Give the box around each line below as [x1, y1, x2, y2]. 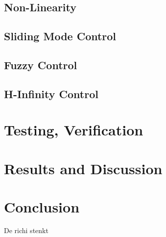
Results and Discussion [4, 158, 163, 178]
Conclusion [4, 197, 80, 217]
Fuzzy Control [4, 57, 77, 72]
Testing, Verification [4, 120, 143, 140]
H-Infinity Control [4, 86, 98, 101]
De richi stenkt [4, 225, 48, 235]
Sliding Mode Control [4, 28, 117, 44]
